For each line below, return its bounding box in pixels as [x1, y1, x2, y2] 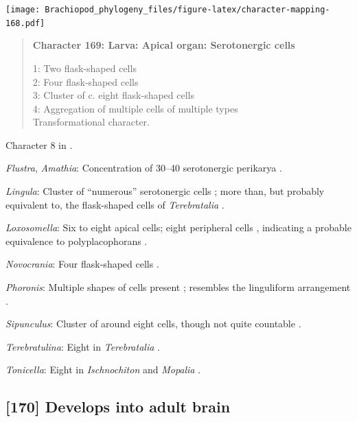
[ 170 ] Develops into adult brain [5, 396, 231, 417]
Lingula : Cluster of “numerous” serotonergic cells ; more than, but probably [5, 184, 325, 198]
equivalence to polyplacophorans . [5, 233, 148, 248]
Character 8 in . [5, 137, 73, 152]
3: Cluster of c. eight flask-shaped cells [32, 88, 195, 102]
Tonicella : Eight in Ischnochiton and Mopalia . [5, 362, 201, 377]
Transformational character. [32, 115, 150, 129]
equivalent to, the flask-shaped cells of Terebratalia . [5, 197, 224, 211]
